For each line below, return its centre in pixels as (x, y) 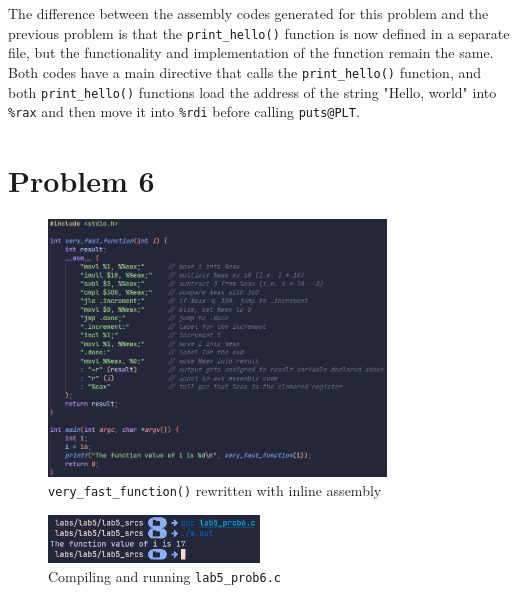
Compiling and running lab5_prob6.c (164, 576)
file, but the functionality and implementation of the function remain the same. (251, 52)
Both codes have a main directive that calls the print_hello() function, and (245, 71)
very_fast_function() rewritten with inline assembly (215, 490)
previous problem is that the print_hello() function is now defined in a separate (259, 32)
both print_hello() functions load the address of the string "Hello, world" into (252, 91)
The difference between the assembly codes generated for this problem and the (248, 13)
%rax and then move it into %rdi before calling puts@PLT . (184, 111)
